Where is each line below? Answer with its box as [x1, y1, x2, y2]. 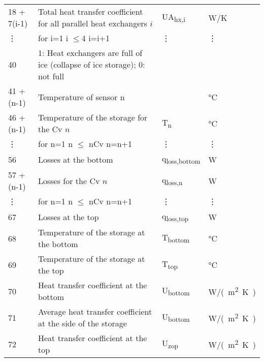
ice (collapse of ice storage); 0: [38, 58, 145, 70]
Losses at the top [38, 210, 99, 223]
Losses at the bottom [38, 153, 113, 165]
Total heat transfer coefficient [38, 6, 143, 17]
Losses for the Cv [38, 174, 100, 187]
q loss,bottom [161, 153, 201, 166]
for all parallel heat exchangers [38, 17, 147, 29]
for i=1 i [38, 32, 69, 44]
